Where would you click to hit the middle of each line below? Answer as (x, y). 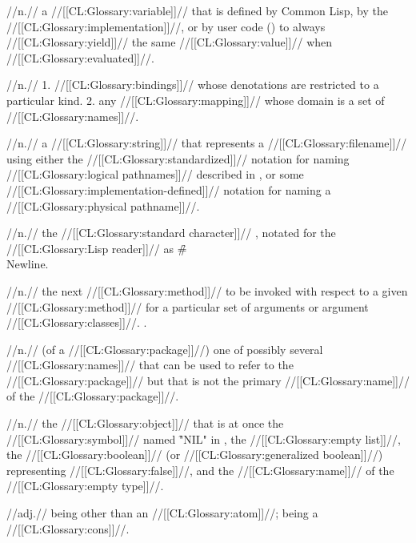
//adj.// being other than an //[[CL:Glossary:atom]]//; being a (162, 513)
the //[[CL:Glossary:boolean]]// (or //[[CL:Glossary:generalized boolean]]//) (195, 455)
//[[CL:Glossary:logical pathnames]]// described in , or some (155, 174)
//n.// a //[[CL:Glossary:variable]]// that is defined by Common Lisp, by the (197, 10)
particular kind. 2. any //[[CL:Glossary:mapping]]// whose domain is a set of (196, 100)
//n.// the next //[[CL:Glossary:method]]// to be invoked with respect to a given (207, 290)
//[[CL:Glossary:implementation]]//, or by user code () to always (166, 26)
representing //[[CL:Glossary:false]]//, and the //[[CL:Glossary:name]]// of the (200, 470)
